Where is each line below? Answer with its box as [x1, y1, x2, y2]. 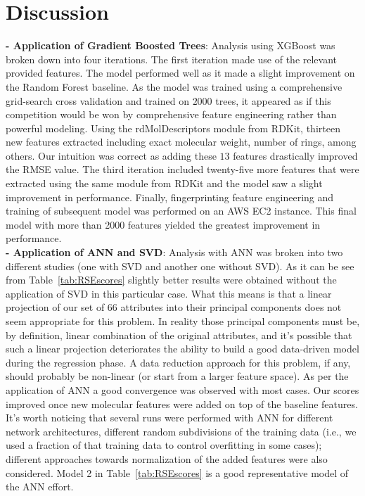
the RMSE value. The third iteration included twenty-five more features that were [6, 162, 359, 177]
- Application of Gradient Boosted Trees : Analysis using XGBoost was [6, 38, 335, 53]
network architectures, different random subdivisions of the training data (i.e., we [6, 424, 357, 438]
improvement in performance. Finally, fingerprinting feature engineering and [6, 189, 334, 204]
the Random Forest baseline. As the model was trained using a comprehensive [6, 79, 342, 94]
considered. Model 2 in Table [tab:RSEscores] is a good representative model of [6, 465, 349, 480]
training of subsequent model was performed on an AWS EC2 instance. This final [6, 203, 357, 218]
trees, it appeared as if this [215, 93, 331, 108]
